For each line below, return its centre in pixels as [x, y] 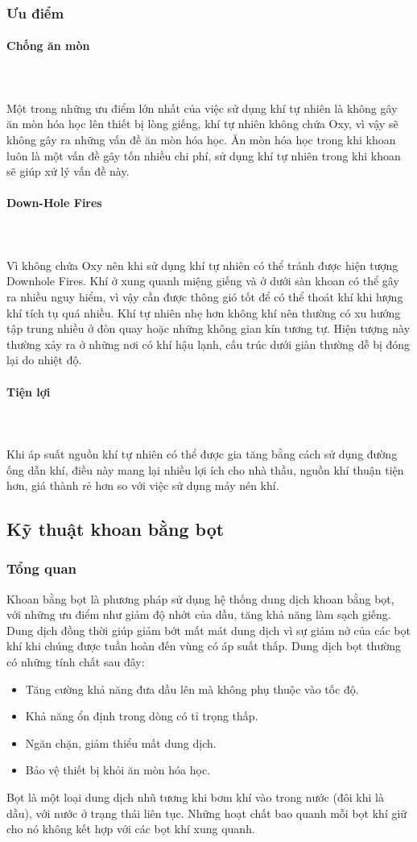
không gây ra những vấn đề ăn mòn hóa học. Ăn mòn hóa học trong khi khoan [201, 140]
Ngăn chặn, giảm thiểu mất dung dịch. [121, 742]
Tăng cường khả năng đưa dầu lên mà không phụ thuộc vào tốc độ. [192, 689]
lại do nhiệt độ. [44, 360]
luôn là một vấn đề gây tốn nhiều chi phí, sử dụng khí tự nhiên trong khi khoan [204, 155]
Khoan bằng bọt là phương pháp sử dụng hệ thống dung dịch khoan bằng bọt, [200, 598]
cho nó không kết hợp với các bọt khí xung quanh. [131, 829]
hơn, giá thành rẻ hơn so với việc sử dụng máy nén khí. [143, 485]
